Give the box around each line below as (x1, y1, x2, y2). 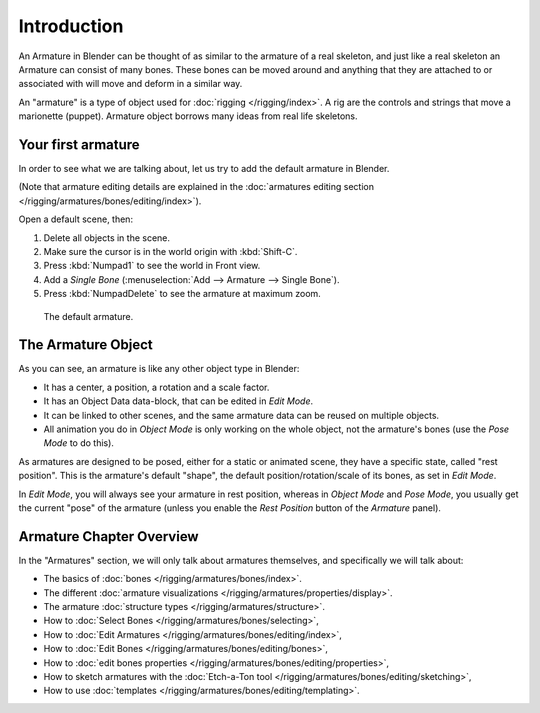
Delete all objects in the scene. (43, 231, 170, 244)
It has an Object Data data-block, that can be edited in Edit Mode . (43, 395, 314, 407)
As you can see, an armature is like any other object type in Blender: (18, 363, 300, 375)
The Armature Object (18, 336, 154, 354)
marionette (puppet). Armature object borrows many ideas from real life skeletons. (18, 110, 358, 122)
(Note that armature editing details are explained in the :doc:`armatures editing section (18, 181, 375, 193)
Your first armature (18, 136, 140, 153)
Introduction (18, 15, 124, 37)
